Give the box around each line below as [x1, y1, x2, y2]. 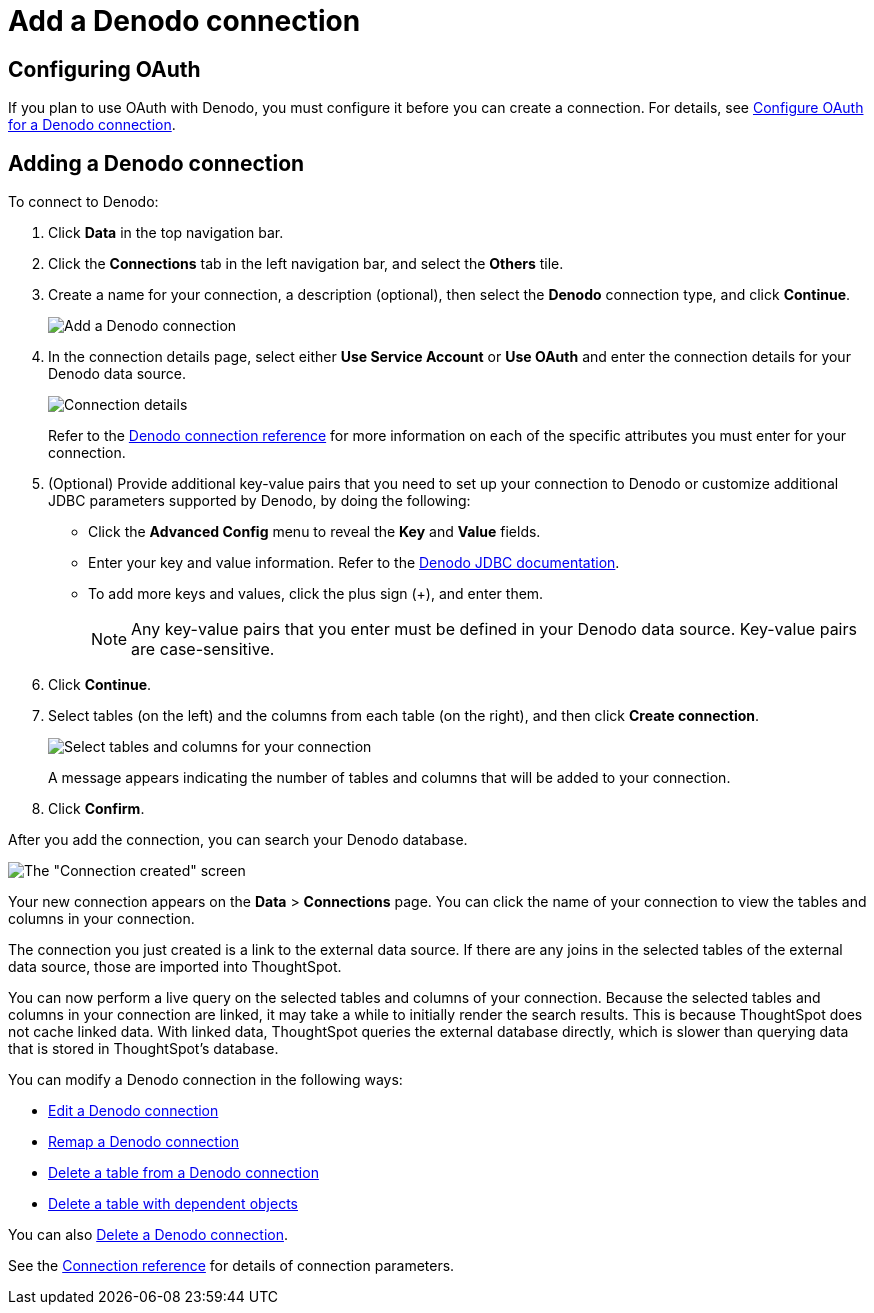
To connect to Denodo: [8, 193, 159, 211]
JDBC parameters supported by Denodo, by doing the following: [48, 492, 471, 510]
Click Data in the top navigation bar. [48, 224, 284, 242]
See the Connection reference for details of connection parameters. [8, 1257, 455, 1275]
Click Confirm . [48, 800, 145, 818]
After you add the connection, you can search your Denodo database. [8, 831, 468, 849]
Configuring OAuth [8, 56, 201, 82]
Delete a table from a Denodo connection [48, 1164, 319, 1182]
